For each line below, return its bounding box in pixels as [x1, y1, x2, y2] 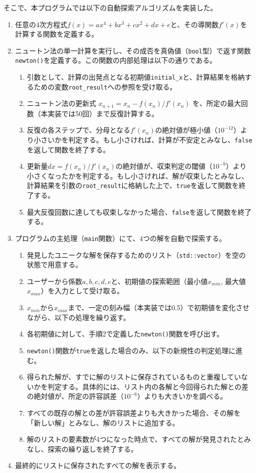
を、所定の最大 [192, 98, 241, 108]
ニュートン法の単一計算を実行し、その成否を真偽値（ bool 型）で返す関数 [15, 45, 251, 55]
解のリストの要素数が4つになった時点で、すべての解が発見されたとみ [27, 434, 251, 444]
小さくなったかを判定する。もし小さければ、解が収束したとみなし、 [27, 170, 249, 181]
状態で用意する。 [27, 259, 83, 270]
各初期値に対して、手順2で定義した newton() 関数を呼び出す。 [27, 329, 224, 339]
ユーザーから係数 [27, 276, 83, 286]
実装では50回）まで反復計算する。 [47, 108, 159, 118]
